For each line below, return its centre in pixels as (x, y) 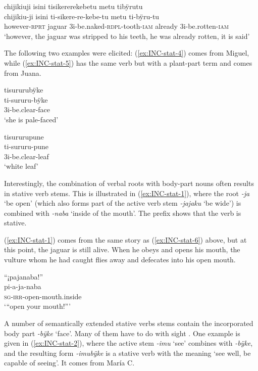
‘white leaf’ (21, 166)
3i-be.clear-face (27, 109)
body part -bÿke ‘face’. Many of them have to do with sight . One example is (122, 333)
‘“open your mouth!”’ (37, 306)
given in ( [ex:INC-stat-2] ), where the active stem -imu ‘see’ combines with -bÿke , (128, 343)
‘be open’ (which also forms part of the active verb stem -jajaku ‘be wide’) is (123, 203)
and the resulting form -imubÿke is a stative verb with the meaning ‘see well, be (127, 353)
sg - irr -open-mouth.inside (43, 296)
